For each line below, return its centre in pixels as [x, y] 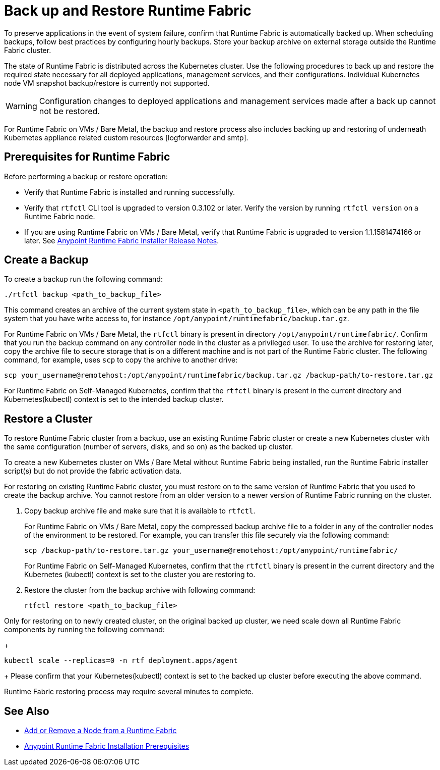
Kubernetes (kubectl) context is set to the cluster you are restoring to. [140, 575]
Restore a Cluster [48, 419]
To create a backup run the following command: [83, 279]
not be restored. [69, 111]
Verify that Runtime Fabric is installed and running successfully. [130, 192]
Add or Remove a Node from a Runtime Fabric [101, 731]
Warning [21, 106]
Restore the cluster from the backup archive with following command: [140, 590]
